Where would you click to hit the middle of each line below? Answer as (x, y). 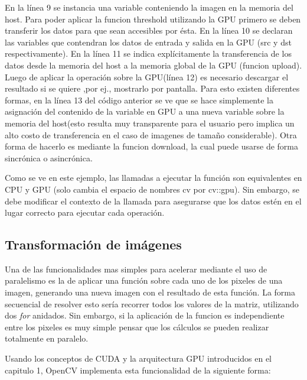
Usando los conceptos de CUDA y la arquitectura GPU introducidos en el (138, 358)
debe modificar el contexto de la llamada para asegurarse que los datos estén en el (153, 201)
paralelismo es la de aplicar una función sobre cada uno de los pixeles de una (144, 280)
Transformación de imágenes (93, 244)
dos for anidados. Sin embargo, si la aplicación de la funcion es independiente (145, 315)
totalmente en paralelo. (47, 338)
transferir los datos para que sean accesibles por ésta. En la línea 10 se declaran (149, 30)
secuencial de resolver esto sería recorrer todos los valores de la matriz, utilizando (152, 303)
